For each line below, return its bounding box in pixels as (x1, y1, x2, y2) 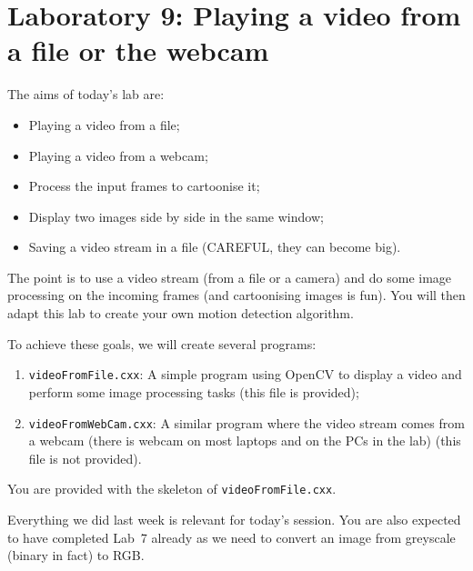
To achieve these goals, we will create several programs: (7, 334, 317, 353)
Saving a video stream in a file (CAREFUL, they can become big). (28, 237, 401, 256)
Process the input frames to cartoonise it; (28, 176, 260, 195)
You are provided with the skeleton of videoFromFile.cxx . (7, 479, 337, 498)
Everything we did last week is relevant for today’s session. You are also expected (7, 510, 461, 528)
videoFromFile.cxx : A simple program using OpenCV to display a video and (28, 365, 462, 384)
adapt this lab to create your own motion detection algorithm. (7, 304, 354, 323)
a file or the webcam (7, 32, 269, 69)
